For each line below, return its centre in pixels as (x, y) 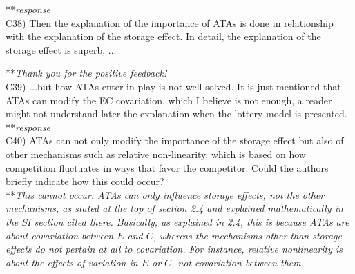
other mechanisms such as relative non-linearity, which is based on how (156, 154)
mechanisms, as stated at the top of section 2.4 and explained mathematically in (174, 208)
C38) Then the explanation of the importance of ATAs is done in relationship (170, 22)
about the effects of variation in (72, 262)
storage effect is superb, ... (61, 49)
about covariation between (60, 235)
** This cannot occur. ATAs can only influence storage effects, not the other (165, 194)
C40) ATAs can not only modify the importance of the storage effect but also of (175, 140)
